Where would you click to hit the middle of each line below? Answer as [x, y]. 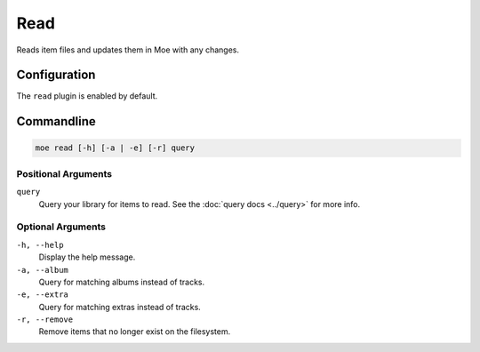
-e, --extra [42, 295]
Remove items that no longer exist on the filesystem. [135, 332]
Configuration [56, 75]
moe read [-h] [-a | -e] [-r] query [115, 148]
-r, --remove [45, 320]
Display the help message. [87, 257]
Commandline [56, 121]
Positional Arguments [64, 173]
